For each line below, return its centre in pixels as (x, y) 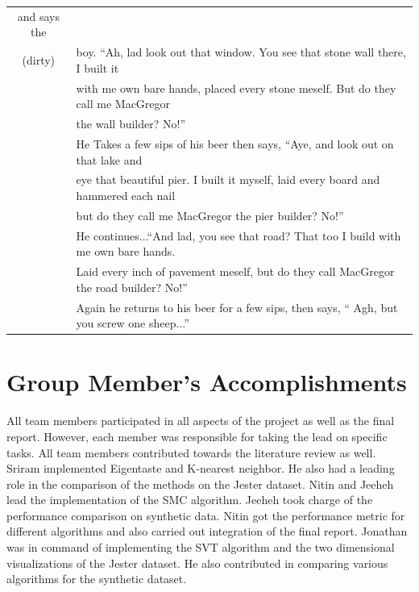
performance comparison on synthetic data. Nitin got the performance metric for (206, 515)
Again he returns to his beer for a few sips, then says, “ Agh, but (237, 307)
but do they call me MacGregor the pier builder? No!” (210, 215)
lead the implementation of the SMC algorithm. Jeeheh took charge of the (190, 500)
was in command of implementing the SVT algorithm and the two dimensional (201, 547)
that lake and (109, 159)
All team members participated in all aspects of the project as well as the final (201, 421)
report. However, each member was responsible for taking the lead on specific (197, 436)
